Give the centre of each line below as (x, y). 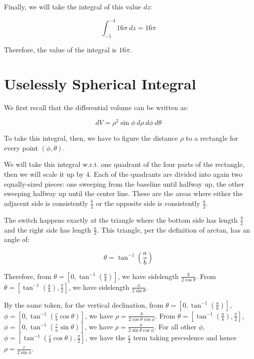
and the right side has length (48, 229)
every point (21, 147)
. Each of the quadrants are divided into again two (166, 174)
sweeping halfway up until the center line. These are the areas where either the (123, 193)
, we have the (105, 338)
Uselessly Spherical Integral (100, 83)
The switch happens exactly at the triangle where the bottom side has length (121, 219)
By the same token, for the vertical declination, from (84, 304)
